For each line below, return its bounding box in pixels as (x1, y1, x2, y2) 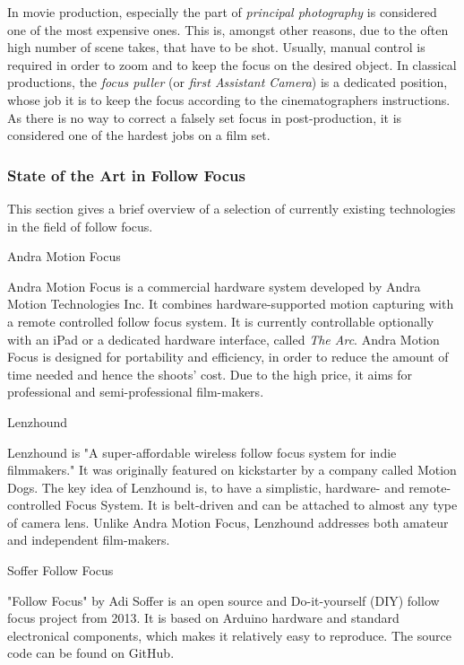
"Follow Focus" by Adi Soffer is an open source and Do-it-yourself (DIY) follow (7, 591, 440, 609)
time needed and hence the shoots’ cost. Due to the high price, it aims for (7, 364, 413, 383)
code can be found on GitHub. (7, 643, 175, 662)
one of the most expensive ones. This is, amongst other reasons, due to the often (7, 20, 449, 39)
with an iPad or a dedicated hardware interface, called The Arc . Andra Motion (7, 329, 440, 348)
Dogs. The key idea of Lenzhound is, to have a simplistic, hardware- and (7, 477, 405, 496)
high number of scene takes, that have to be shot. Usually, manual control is (7, 38, 425, 57)
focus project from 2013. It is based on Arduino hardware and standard (7, 608, 400, 627)
